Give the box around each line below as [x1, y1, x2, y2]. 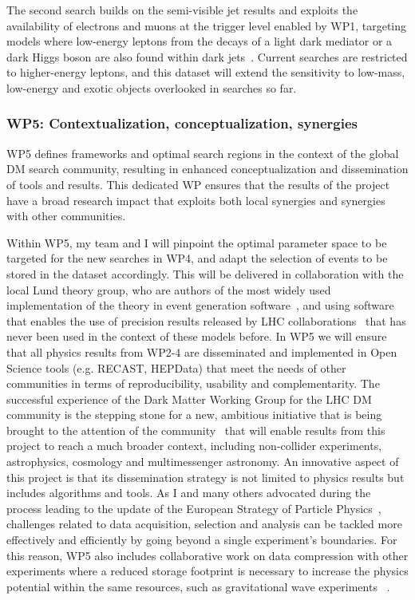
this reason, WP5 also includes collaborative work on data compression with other [6, 547, 409, 563]
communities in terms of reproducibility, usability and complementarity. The [6, 375, 380, 392]
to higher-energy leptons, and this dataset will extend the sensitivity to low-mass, [6, 64, 405, 81]
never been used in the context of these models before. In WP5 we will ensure [6, 328, 387, 345]
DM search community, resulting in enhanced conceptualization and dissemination [6, 160, 409, 177]
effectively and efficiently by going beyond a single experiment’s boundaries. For [6, 531, 397, 548]
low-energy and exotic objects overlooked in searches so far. [6, 79, 297, 96]
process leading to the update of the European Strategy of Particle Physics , [6, 499, 381, 516]
